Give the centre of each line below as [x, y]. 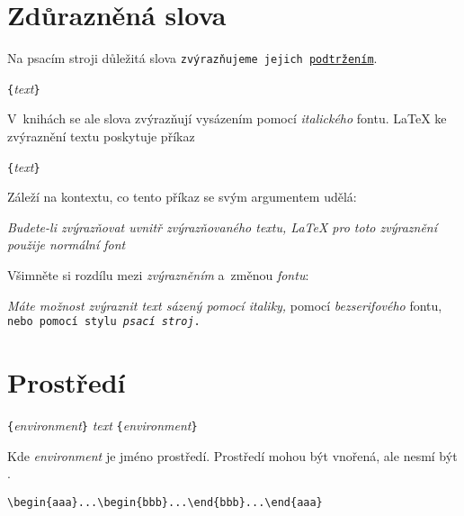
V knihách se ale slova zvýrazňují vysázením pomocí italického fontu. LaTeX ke [227, 118]
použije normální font [67, 244]
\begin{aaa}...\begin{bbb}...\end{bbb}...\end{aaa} [165, 502]
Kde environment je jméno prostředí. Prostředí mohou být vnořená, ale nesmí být [232, 455]
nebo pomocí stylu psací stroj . [104, 322]
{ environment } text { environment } [103, 425]
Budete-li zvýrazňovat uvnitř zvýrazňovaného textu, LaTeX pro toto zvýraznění [222, 226]
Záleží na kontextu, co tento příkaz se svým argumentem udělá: [182, 197]
